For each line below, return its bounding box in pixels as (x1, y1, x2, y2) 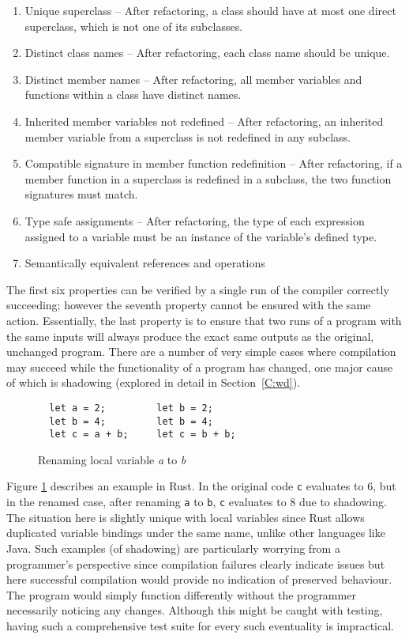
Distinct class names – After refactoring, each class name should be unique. (24, 44, 390, 61)
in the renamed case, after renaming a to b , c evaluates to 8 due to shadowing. (6, 493, 387, 510)
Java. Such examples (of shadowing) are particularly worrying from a (6, 539, 340, 556)
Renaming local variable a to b (38, 451, 186, 467)
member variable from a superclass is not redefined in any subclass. (24, 128, 351, 145)
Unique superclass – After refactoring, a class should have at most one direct (24, 2, 396, 18)
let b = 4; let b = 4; (49, 415, 213, 427)
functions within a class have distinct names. (24, 86, 242, 103)
